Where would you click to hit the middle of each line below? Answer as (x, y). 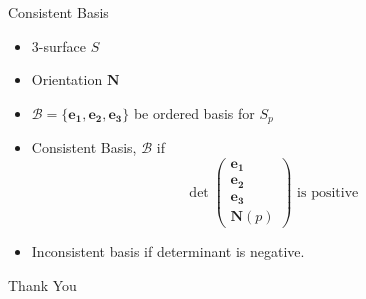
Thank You (42, 284)
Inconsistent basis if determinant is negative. (168, 251)
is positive (328, 192)
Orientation (67, 79)
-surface (62, 45)
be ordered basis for (194, 112)
